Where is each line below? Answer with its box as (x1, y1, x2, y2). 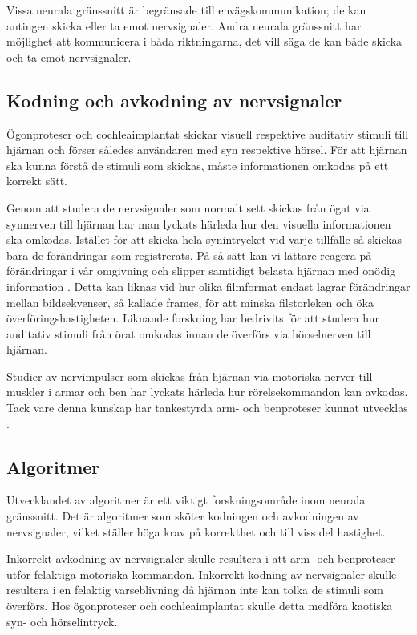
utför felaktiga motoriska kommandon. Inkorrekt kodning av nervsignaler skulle (6, 565, 397, 582)
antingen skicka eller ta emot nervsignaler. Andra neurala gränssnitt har (6, 17, 362, 34)
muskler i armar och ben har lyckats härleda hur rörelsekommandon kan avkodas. (6, 383, 408, 400)
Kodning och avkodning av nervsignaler (6, 87, 342, 112)
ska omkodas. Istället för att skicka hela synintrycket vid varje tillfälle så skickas (6, 231, 403, 248)
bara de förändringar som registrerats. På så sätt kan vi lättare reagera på (6, 246, 372, 263)
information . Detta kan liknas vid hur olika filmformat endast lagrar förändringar (6, 277, 411, 294)
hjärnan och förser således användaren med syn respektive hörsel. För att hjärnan (6, 141, 407, 158)
